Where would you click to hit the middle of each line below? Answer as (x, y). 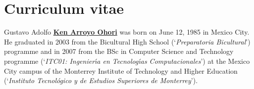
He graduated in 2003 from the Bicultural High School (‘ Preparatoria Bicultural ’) (127, 41)
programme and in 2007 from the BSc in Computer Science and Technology (119, 51)
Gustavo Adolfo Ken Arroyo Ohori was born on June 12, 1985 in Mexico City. (127, 32)
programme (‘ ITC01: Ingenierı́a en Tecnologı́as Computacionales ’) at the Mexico (127, 61)
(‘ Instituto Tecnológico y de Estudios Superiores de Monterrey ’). (101, 80)
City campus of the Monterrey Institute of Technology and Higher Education (121, 70)
